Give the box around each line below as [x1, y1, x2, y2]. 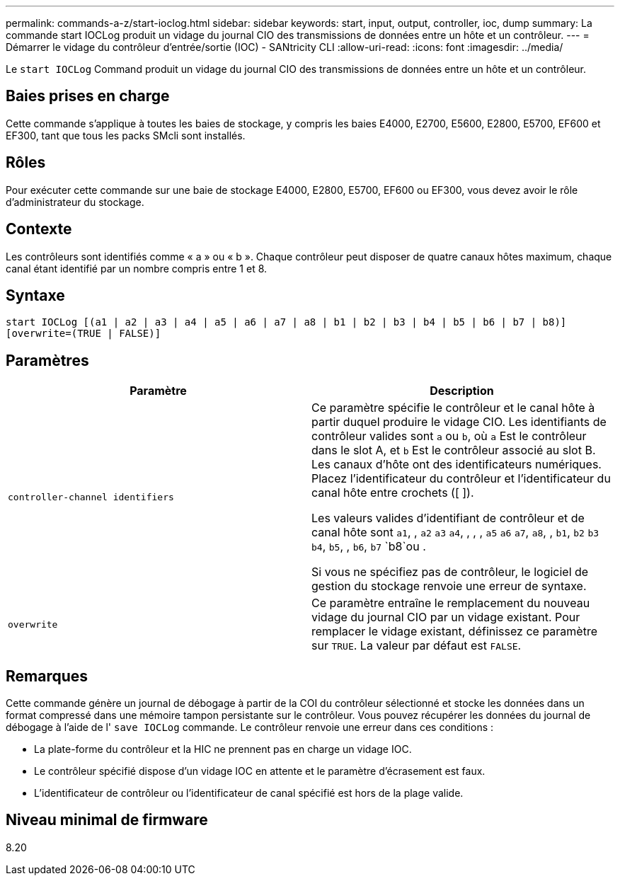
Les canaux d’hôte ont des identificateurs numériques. [311, 457, 602, 472]
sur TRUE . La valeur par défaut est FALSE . [311, 638, 522, 653]
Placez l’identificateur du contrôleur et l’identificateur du [311, 471, 611, 486]
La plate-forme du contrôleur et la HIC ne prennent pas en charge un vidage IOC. [34, 743, 412, 756]
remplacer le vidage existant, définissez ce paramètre [311, 624, 598, 639]
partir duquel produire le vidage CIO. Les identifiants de [311, 415, 607, 430]
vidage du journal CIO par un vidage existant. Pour [311, 610, 580, 625]
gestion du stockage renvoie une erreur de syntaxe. [311, 579, 587, 594]
